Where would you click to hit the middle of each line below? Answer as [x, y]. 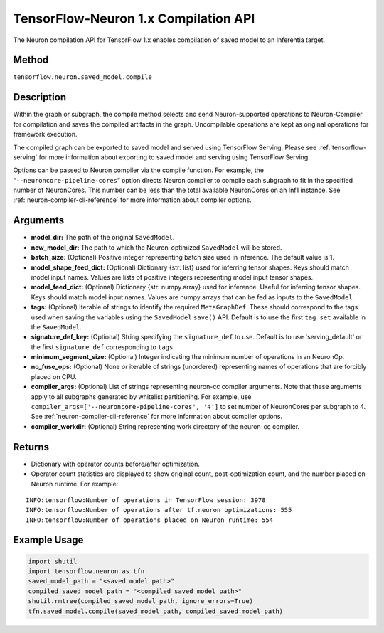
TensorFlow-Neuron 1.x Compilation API [134, 18]
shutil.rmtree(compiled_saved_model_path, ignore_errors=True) [141, 601]
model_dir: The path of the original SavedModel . [103, 238]
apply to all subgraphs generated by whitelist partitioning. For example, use [141, 397]
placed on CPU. [54, 376]
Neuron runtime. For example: [75, 484]
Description [40, 97]
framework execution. [45, 134]
